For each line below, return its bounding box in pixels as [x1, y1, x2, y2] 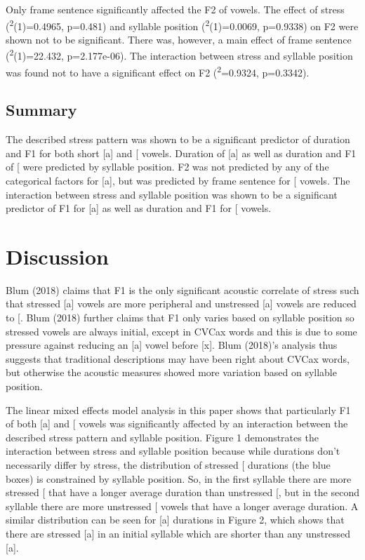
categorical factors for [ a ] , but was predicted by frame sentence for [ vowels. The [6, 173, 350, 187]
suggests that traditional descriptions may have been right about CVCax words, [6, 351, 350, 366]
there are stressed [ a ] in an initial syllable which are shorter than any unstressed [6, 526, 350, 540]
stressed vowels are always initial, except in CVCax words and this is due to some [6, 324, 357, 338]
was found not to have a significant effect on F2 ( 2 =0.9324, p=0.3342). [6, 62, 310, 79]
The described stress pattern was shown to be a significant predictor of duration [6, 132, 350, 147]
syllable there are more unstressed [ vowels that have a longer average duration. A [6, 498, 359, 513]
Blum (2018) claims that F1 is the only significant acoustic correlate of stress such [6, 282, 359, 297]
